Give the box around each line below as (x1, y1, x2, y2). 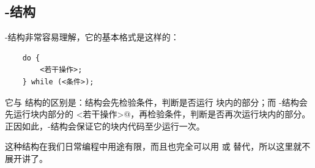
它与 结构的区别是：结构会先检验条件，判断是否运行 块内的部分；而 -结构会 (5, 95, 308, 108)
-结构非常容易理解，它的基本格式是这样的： (5, 31, 179, 43)
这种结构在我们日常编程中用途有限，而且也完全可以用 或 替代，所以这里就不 (5, 140, 311, 153)
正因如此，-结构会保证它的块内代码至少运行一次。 (5, 119, 205, 132)
